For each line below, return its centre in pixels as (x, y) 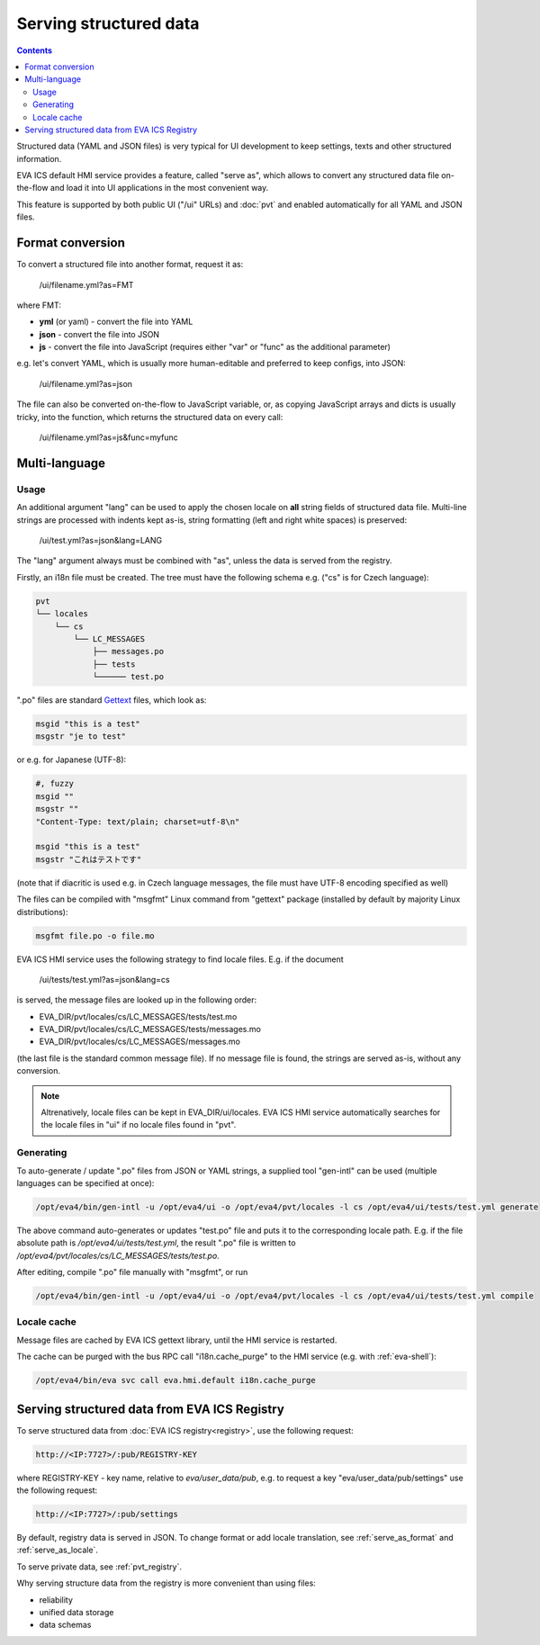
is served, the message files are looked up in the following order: (136, 1000)
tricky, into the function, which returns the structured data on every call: (150, 417)
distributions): (42, 912)
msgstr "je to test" (81, 737)
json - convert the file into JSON (99, 334)
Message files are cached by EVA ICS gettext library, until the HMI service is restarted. (177, 1340)
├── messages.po (128, 652)
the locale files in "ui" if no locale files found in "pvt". (139, 1125)
